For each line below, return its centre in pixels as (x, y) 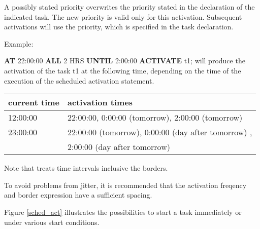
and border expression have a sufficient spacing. (78, 195)
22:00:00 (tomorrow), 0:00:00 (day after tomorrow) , (160, 132)
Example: (19, 43)
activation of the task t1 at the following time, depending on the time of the (123, 70)
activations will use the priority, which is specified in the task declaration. (119, 27)
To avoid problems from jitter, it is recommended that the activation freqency (125, 185)
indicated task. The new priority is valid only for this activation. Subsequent (123, 16)
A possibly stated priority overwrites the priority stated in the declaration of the (129, 7)
